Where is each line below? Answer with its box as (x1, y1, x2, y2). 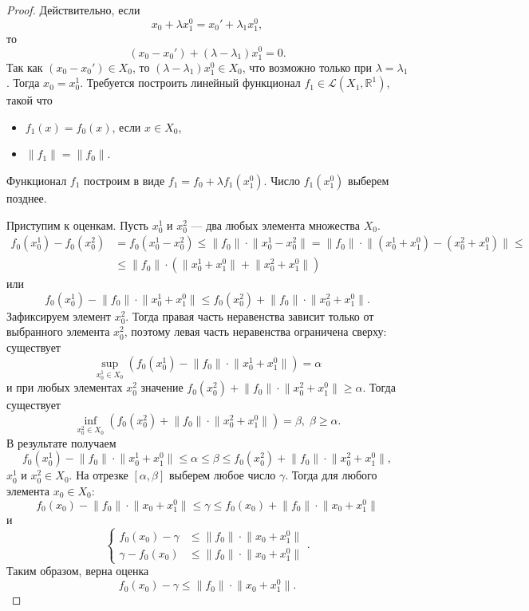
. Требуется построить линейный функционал (80, 74, 301, 91)
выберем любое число (168, 467, 276, 483)
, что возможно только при (242, 58, 372, 75)
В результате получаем (6, 434, 116, 451)
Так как (6, 58, 43, 75)
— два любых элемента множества (191, 216, 360, 233)
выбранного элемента (6, 323, 110, 340)
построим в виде (84, 172, 165, 189)
